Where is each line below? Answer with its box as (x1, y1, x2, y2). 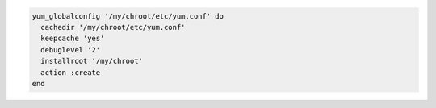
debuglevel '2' (40, 45, 101, 54)
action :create (40, 68, 101, 77)
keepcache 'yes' (40, 34, 105, 44)
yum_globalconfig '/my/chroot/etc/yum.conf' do (31, 11, 224, 20)
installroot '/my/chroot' (40, 56, 143, 66)
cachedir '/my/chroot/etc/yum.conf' (40, 23, 186, 31)
